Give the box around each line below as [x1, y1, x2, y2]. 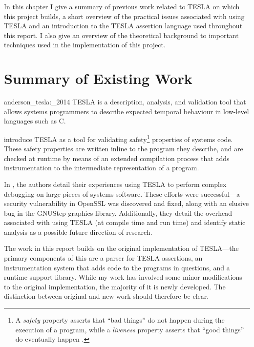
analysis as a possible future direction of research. [4, 226, 152, 237]
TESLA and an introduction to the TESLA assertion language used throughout [4, 20, 243, 31]
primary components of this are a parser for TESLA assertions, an [4, 253, 203, 263]
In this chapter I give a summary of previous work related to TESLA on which [4, 1, 240, 11]
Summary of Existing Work [4, 68, 192, 88]
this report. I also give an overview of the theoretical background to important [4, 30, 239, 40]
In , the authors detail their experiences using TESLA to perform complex [4, 179, 227, 189]
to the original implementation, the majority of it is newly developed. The [4, 281, 226, 291]
